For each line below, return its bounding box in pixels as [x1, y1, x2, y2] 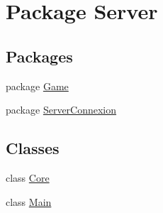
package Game [6, 78, 69, 93]
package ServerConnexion [6, 102, 117, 117]
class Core [6, 170, 50, 185]
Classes [6, 137, 60, 159]
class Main [6, 194, 52, 209]
